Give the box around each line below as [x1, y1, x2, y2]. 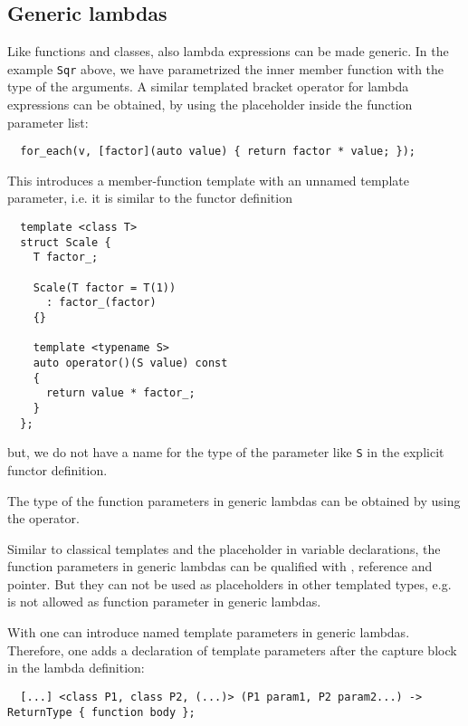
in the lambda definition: [7, 658, 145, 677]
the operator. [7, 509, 80, 528]
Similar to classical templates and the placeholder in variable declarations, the [7, 539, 441, 558]
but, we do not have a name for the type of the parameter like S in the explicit [7, 443, 444, 462]
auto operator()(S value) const [33, 356, 228, 369]
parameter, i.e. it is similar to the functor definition [7, 188, 292, 207]
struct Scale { [20, 235, 111, 249]
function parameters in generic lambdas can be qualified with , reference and [7, 557, 433, 576]
